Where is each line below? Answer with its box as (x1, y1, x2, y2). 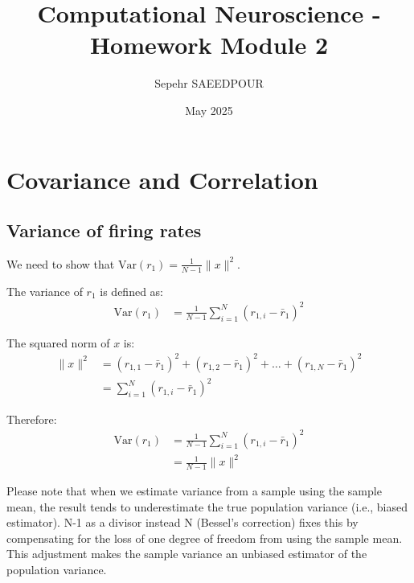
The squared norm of (6, 334, 110, 351)
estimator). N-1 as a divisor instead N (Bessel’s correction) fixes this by (6, 514, 359, 531)
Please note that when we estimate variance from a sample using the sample (6, 482, 382, 499)
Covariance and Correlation (6, 162, 318, 195)
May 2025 (185, 101, 233, 118)
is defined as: (100, 282, 163, 299)
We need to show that (6, 255, 115, 272)
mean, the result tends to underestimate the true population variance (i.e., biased (6, 498, 408, 515)
